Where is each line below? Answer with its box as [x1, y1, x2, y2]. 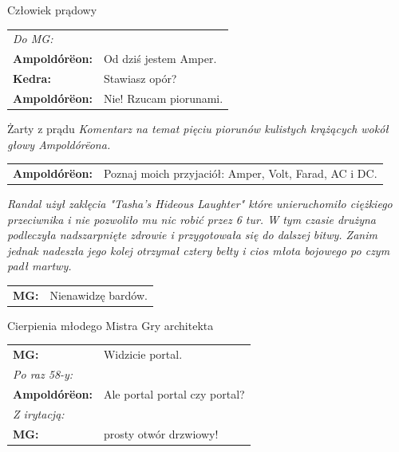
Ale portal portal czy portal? [103, 385, 245, 402]
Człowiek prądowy [7, 2, 97, 18]
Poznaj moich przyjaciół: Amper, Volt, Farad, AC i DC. [103, 164, 377, 181]
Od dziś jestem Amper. [103, 50, 217, 67]
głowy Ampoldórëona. [7, 136, 111, 152]
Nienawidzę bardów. [49, 286, 148, 303]
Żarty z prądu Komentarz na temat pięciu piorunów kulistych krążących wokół [7, 120, 389, 136]
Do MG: [13, 30, 53, 47]
